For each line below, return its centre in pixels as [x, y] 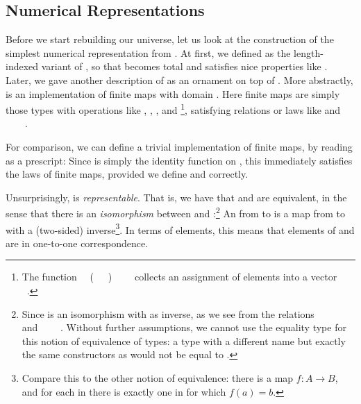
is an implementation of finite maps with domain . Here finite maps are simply [173, 93]
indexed [22, 66]
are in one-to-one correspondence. [77, 243]
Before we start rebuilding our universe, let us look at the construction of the [170, 39]
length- [309, 52]
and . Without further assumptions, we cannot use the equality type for [184, 327]
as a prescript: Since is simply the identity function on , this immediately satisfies [179, 160]
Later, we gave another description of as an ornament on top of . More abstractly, [179, 79]
